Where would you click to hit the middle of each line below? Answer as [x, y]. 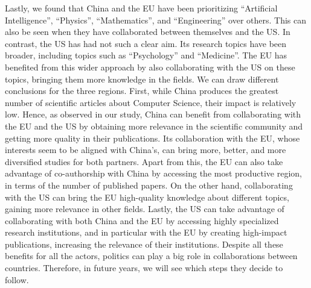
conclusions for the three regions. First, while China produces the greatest [142, 91]
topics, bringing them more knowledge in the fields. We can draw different [142, 79]
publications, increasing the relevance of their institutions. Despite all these [144, 244]
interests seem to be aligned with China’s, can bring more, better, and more [146, 150]
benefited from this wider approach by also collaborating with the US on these [150, 67]
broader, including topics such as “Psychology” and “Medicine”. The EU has [146, 55]
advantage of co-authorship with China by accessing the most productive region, [153, 173]
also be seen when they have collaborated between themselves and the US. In [148, 32]
